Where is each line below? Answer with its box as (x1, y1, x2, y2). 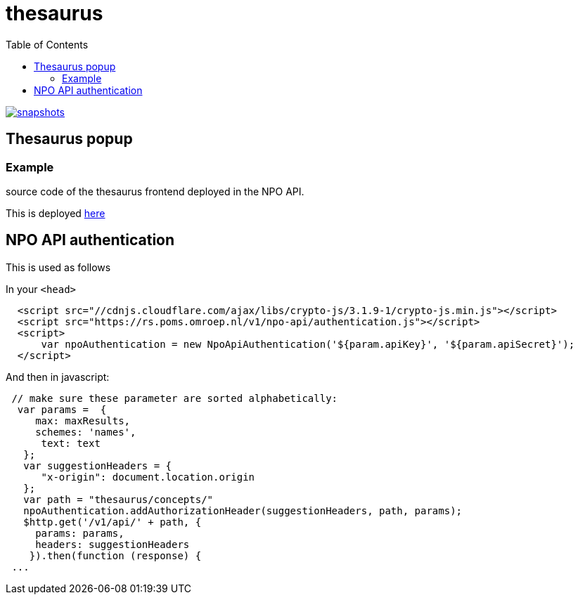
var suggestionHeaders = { (23, 459, 172, 471)
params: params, (35, 527, 124, 539)
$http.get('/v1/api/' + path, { (23, 516, 202, 528)
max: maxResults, (35, 415, 131, 426)
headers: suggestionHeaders (35, 538, 190, 550)
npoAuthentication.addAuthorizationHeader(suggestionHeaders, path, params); (23, 504, 463, 516)
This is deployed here (6, 207, 105, 219)
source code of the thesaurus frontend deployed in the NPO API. (6, 185, 304, 197)
